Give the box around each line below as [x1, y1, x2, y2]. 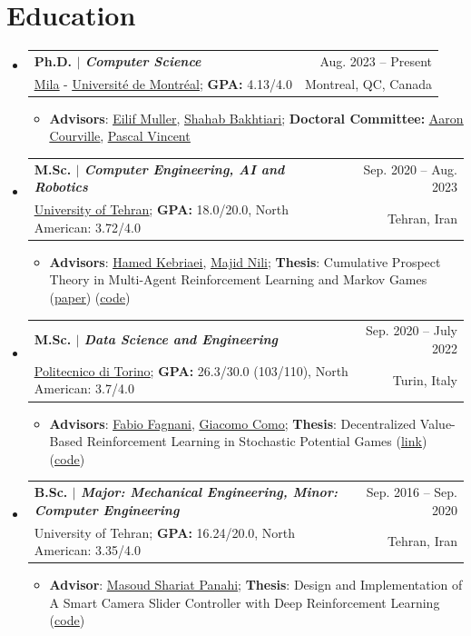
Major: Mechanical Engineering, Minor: [80, 482, 338, 502]
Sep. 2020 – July [366, 321, 457, 340]
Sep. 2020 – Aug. [363, 159, 457, 178]
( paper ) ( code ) [49, 288, 131, 307]
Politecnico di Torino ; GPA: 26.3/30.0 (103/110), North [34, 361, 348, 380]
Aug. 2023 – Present [319, 51, 432, 70]
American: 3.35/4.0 [34, 541, 141, 560]
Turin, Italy [392, 370, 457, 389]
